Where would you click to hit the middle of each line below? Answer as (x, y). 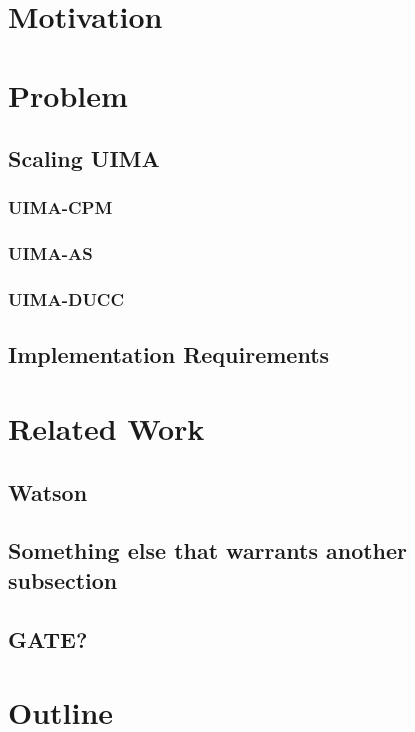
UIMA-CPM (60, 207)
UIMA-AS (50, 253)
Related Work (106, 428)
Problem (68, 94)
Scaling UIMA (84, 158)
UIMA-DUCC (66, 299)
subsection (63, 579)
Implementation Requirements (169, 354)
